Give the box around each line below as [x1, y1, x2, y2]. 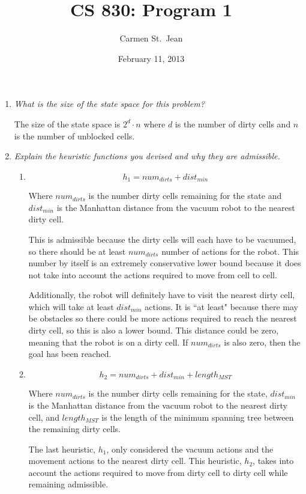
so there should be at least [28, 245, 126, 257]
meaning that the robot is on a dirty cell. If [28, 335, 188, 348]
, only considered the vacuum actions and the [106, 442, 274, 455]
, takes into [253, 454, 294, 467]
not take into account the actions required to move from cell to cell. [28, 268, 277, 281]
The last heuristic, [28, 442, 96, 455]
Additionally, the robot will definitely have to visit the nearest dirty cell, [28, 288, 295, 301]
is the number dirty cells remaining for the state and [88, 189, 282, 202]
